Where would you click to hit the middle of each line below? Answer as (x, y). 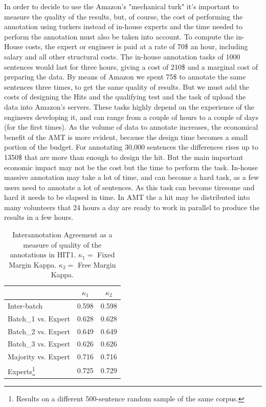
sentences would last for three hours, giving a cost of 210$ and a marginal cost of (131, 66)
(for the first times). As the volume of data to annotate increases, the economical (131, 127)
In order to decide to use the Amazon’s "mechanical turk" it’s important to (121, 6)
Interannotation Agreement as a (62, 235)
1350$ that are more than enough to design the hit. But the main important (124, 157)
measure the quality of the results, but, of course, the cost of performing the (124, 16)
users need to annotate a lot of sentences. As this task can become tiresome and (129, 187)
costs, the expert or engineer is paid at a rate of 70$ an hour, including (137, 46)
